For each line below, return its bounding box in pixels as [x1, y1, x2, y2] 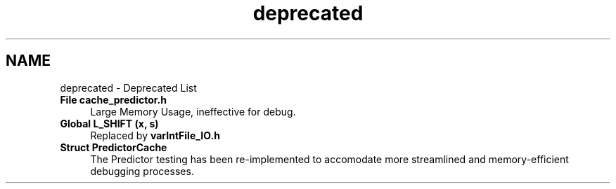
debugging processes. [90, 164, 194, 177]
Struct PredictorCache [60, 141, 167, 153]
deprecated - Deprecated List [60, 81, 197, 94]
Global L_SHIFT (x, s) [60, 117, 159, 129]
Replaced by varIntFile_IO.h [90, 129, 220, 141]
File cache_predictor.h [60, 93, 167, 106]
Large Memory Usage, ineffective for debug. [90, 105, 296, 118]
